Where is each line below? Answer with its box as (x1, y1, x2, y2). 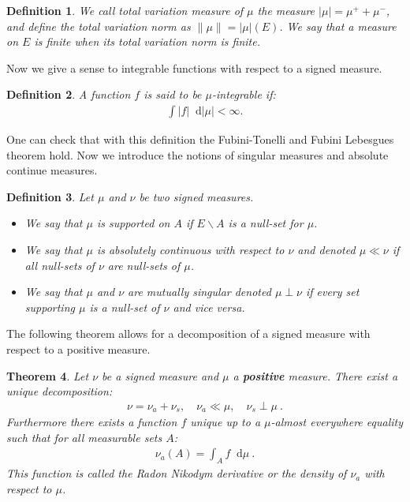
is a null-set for (228, 215, 304, 231)
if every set (305, 283, 360, 300)
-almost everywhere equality (270, 414, 403, 430)
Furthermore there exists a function (6, 414, 177, 430)
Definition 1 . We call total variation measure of (6, 2, 244, 18)
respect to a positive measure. (6, 340, 151, 357)
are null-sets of (107, 257, 181, 273)
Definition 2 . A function (6, 86, 131, 103)
